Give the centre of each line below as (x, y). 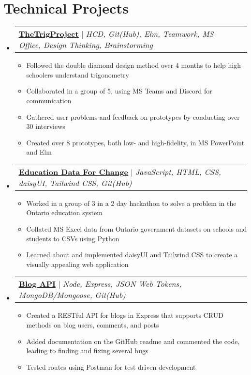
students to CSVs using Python (73, 238)
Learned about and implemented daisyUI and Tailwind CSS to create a (132, 255)
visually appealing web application (77, 264)
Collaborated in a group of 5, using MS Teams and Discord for (119, 91)
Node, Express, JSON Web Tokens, (122, 284)
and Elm (39, 152)
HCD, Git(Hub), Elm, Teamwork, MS (150, 34)
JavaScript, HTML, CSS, (178, 172)
